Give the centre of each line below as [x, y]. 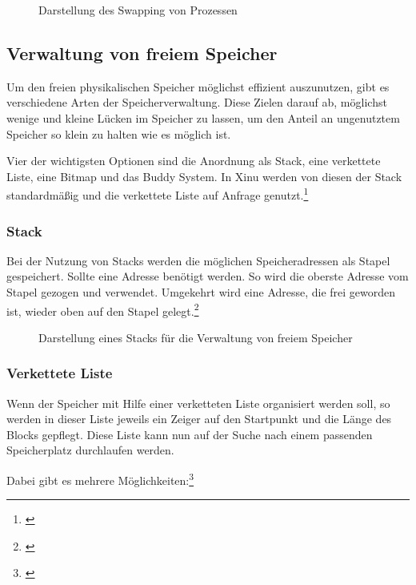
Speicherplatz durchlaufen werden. [90, 450]
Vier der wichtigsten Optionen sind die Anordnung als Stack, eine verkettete [194, 161]
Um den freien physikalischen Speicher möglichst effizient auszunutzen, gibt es [198, 86]
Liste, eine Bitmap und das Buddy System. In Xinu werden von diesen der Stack [204, 176]
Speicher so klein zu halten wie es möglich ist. [119, 133]
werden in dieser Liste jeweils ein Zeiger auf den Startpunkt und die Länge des [199, 419]
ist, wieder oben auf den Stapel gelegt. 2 [103, 309]
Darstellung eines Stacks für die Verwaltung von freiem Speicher [196, 337]
